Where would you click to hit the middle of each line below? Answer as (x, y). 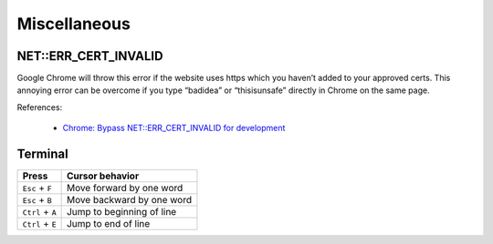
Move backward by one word (129, 200)
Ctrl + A (39, 212)
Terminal (42, 154)
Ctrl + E (39, 224)
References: (40, 107)
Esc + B (37, 200)
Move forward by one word (125, 188)
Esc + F (37, 188)
